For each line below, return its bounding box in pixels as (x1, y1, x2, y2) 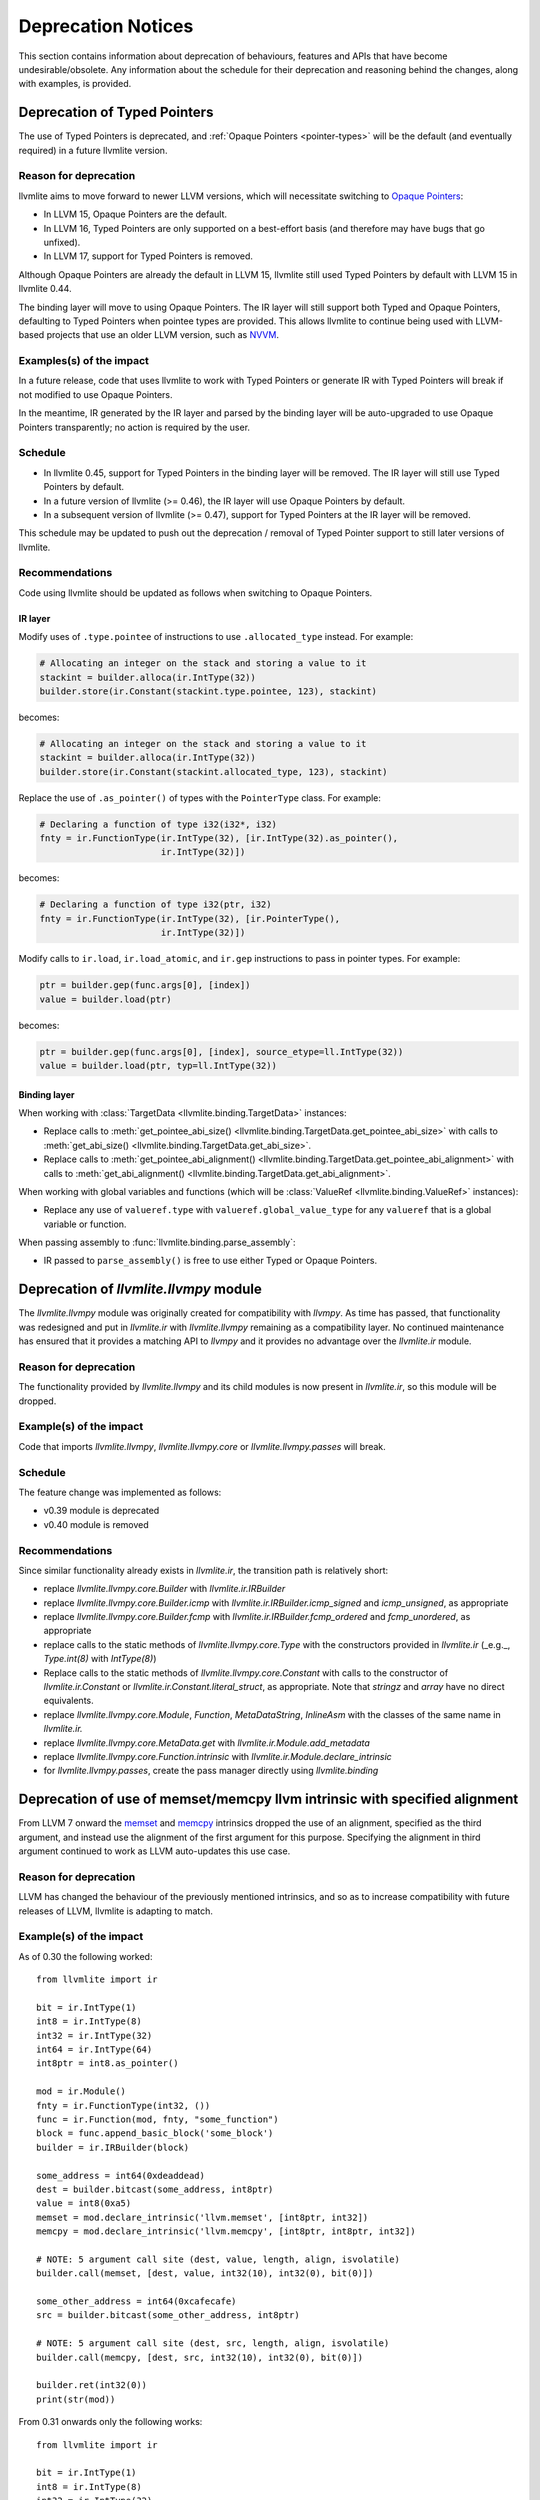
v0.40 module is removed (43, 1518, 149, 1530)
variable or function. (43, 1218, 127, 1230)
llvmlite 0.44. (18, 283, 72, 295)
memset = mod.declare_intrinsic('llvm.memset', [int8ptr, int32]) (36, 2211, 369, 2223)
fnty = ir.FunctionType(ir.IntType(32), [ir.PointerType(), (39, 913, 341, 924)
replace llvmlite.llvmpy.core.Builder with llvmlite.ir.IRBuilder (43, 1583, 286, 1595)
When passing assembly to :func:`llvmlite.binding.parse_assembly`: (18, 1236, 296, 1249)
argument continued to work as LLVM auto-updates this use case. (18, 1845, 291, 1857)
